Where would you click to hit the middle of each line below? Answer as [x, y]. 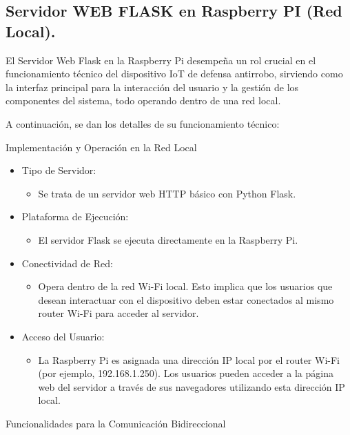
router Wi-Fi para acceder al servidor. [119, 313]
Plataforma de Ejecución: [75, 216]
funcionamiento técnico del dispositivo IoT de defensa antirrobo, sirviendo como [174, 74]
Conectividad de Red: [67, 263]
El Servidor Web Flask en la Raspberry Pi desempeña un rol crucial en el [161, 60]
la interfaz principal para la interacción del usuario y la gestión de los [152, 87]
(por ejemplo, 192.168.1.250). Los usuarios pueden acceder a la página [186, 373]
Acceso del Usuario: [63, 336]
